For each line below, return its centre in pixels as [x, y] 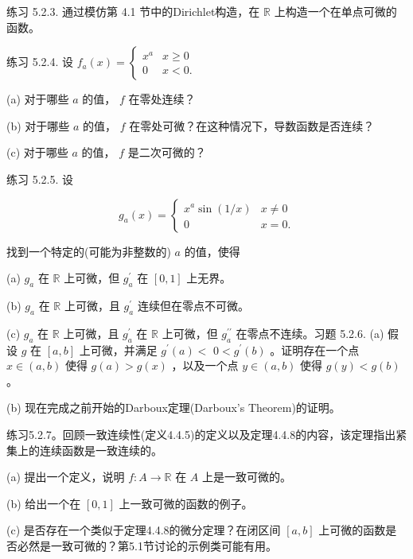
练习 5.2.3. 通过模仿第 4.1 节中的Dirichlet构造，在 [133, 11]
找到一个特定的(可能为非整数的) [89, 251]
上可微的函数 [352, 530]
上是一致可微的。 [247, 477]
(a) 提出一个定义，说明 [66, 477]
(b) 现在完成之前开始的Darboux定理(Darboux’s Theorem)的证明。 [173, 408]
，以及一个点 [205, 365]
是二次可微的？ [167, 152]
